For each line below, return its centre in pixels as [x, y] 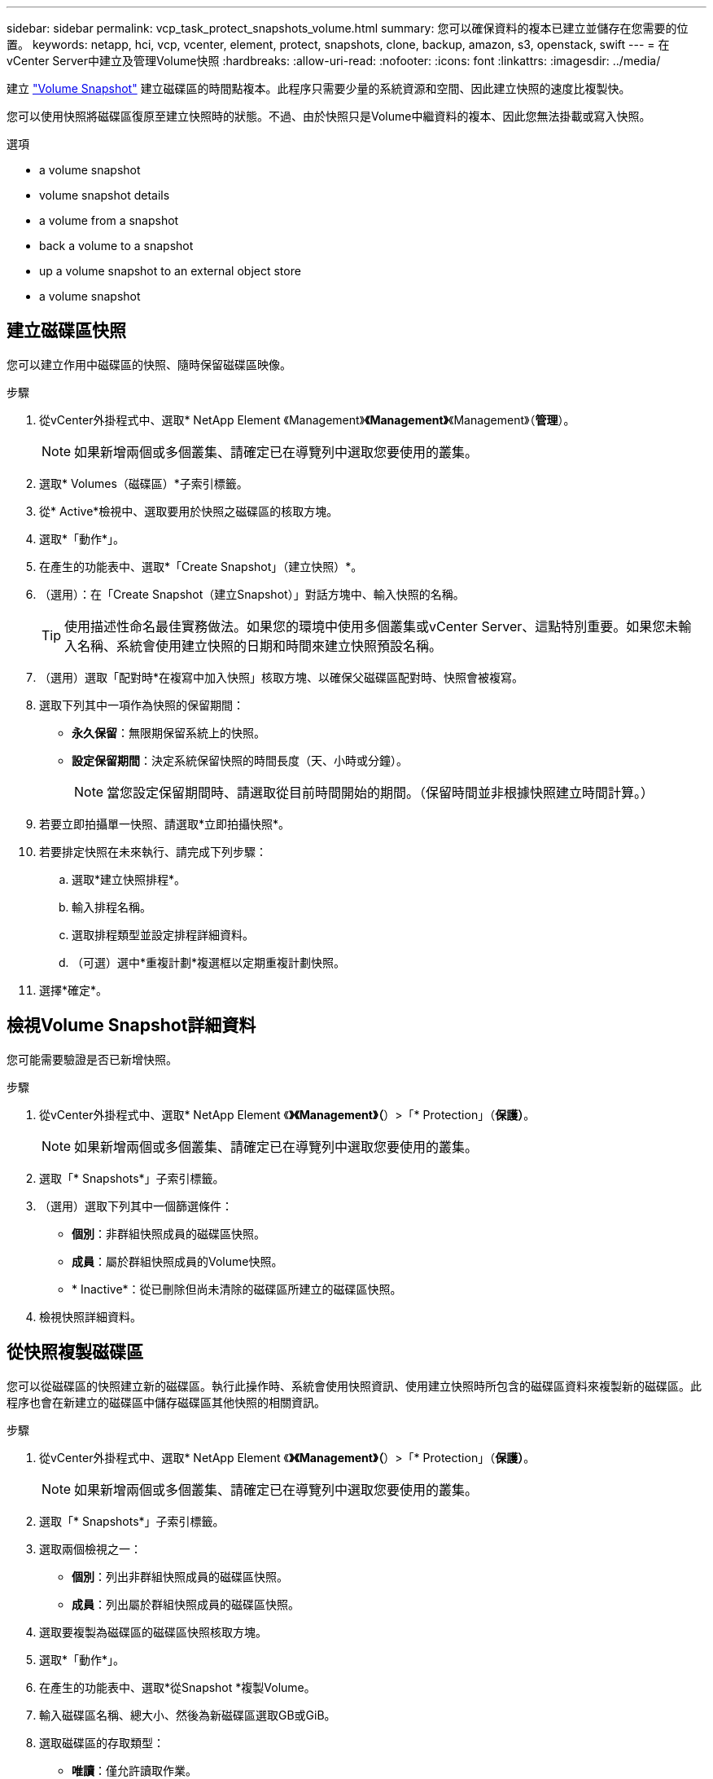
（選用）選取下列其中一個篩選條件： [136, 1206]
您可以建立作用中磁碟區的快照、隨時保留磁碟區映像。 [149, 364]
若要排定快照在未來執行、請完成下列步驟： [153, 851]
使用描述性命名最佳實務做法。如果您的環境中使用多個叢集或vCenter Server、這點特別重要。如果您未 [372, 626]
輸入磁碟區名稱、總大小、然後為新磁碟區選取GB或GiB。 [188, 1715]
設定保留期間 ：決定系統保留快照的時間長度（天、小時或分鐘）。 [240, 760]
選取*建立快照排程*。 [129, 879]
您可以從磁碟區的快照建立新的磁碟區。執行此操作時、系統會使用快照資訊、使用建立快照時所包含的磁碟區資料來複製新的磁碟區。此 [354, 1386]
